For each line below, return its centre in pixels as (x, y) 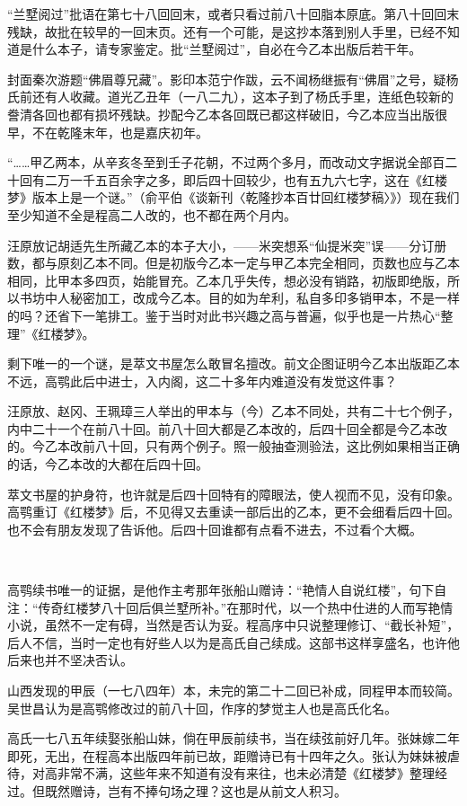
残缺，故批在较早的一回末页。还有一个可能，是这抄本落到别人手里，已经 (221, 31)
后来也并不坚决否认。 (70, 660)
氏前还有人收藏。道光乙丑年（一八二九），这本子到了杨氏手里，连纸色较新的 (230, 97)
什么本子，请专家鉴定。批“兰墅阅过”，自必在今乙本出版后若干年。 (227, 49)
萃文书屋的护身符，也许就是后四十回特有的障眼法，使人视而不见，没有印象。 (233, 494)
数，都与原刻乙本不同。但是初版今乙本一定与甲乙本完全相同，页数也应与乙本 (233, 263)
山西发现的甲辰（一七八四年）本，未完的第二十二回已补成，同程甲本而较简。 (233, 690)
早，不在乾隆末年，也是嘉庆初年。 (108, 132)
